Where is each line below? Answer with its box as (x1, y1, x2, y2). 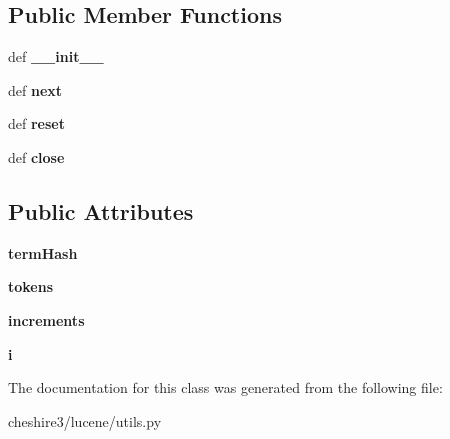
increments (8, 309, 85, 330)
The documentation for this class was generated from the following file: (8, 377, 443, 398)
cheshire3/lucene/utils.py (8, 410, 162, 431)
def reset (8, 113, 65, 134)
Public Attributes (8, 195, 194, 226)
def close (8, 146, 65, 167)
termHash (8, 242, 78, 263)
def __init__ (8, 46, 104, 67)
